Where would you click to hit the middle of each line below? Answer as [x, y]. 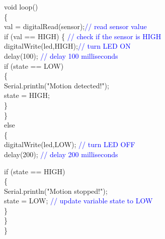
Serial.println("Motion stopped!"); [56, 191]
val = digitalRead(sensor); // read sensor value [75, 26]
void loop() [21, 7]
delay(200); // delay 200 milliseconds [61, 154]
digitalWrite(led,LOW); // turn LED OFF [70, 144]
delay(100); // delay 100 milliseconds [61, 55]
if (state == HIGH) [35, 171]
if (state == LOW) [34, 66]
